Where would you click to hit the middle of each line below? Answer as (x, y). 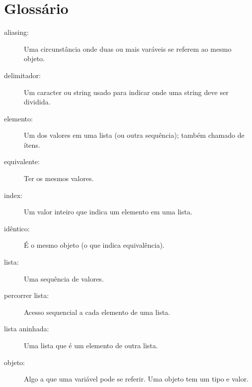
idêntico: (17, 228)
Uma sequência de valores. (64, 278)
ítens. (32, 145)
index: (13, 195)
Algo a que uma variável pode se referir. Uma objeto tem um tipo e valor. (136, 379)
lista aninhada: (27, 329)
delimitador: (22, 75)
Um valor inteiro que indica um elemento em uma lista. (108, 212)
